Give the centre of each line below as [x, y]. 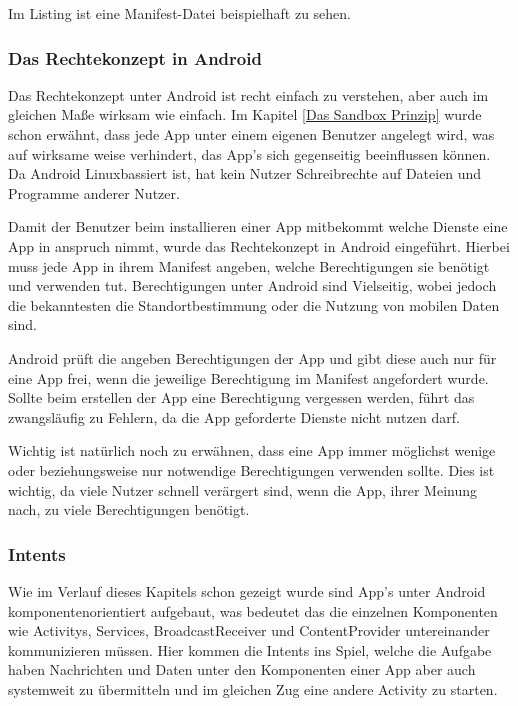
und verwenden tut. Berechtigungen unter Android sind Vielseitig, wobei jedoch [252, 285]
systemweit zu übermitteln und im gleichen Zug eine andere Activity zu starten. [253, 688]
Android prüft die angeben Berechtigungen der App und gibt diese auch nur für [252, 357]
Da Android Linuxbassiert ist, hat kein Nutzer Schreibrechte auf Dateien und [245, 173]
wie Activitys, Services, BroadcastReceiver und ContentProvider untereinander [249, 630]
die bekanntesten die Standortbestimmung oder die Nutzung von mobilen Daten [254, 304]
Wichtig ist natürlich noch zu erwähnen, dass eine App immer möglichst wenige [252, 450]
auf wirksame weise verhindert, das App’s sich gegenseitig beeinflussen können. [249, 153]
